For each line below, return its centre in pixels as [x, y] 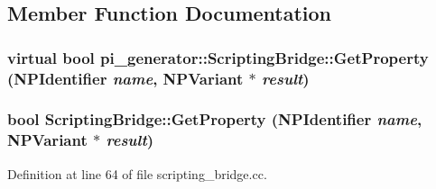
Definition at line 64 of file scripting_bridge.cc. [137, 173]
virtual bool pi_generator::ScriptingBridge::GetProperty [218, 57]
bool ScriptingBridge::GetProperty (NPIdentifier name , [215, 119]
